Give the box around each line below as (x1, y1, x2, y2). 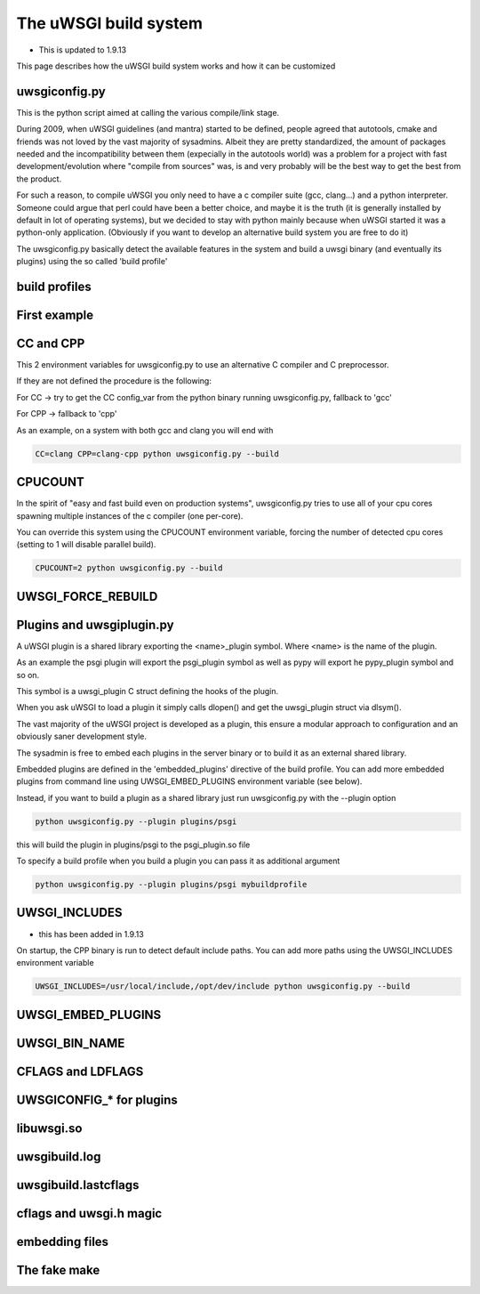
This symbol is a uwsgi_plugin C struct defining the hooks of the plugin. (16, 685, 279, 696)
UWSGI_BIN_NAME (16, 1035, 125, 1050)
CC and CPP (16, 336, 85, 351)
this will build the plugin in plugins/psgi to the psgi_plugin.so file (16, 839, 251, 850)
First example (16, 307, 94, 322)
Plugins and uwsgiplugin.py (16, 617, 174, 632)
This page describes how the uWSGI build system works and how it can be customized (16, 61, 336, 71)
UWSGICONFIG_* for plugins (16, 1092, 178, 1107)
